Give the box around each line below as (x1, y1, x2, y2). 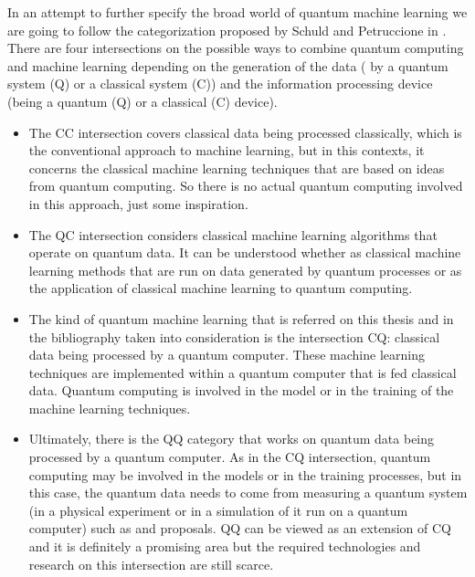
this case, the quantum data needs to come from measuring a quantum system (28, 483, 468, 502)
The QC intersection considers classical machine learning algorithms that (28, 225, 438, 244)
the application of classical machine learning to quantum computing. (28, 278, 413, 298)
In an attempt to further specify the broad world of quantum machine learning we (7, 3, 468, 21)
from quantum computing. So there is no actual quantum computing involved (28, 176, 463, 195)
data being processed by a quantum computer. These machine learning (28, 345, 425, 364)
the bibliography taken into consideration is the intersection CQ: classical (28, 327, 440, 346)
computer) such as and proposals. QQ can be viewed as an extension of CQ (28, 519, 451, 538)
